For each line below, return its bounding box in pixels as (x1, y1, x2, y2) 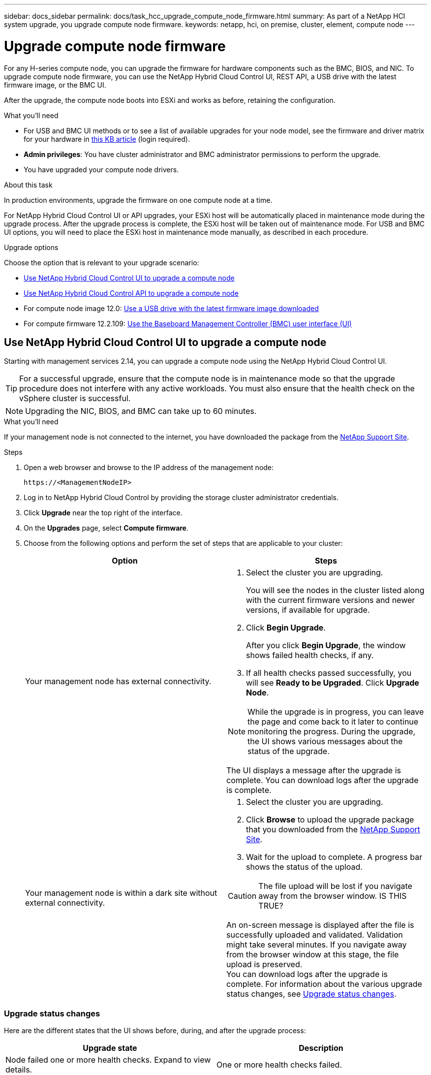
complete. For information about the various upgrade (226, 979, 422, 989)
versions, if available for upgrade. (246, 605, 370, 615)
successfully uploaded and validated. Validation (226, 930, 403, 940)
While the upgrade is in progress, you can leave (247, 707, 424, 717)
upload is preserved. (226, 959, 303, 970)
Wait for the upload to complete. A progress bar (246, 852, 423, 862)
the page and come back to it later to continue (247, 717, 419, 727)
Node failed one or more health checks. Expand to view (5, 1055, 211, 1065)
